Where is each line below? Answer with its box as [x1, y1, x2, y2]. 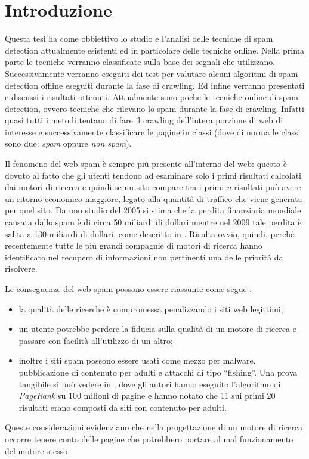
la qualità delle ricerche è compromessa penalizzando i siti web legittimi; [18, 302, 283, 315]
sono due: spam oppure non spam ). [5, 137, 132, 150]
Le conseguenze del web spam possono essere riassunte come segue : [5, 283, 252, 294]
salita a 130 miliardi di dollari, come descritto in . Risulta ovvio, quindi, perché [5, 227, 295, 240]
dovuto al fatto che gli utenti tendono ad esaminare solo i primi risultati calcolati [5, 169, 301, 181]
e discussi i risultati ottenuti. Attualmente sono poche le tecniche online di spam [5, 91, 299, 103]
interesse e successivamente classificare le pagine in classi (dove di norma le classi [5, 125, 301, 138]
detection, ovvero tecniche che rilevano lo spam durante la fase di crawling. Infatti [5, 102, 304, 114]
